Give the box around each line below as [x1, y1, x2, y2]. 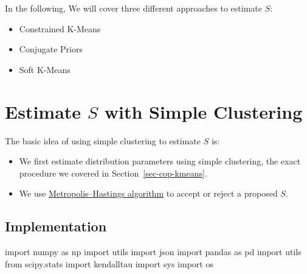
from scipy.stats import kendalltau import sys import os [5, 257, 213, 270]
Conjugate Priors [19, 43, 83, 55]
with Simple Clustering [104, 99, 303, 124]
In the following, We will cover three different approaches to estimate [5, 2, 262, 14]
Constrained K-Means [19, 22, 101, 35]
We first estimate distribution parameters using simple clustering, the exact [19, 155, 301, 167]
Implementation [5, 217, 107, 236]
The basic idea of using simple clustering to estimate [5, 134, 201, 147]
